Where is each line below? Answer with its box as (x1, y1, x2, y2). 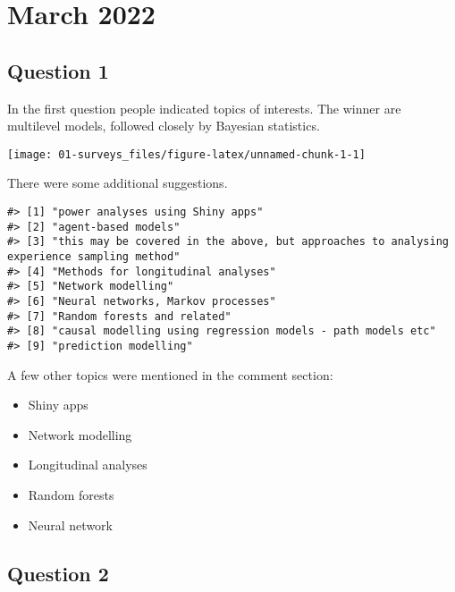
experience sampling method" (7, 249, 181, 263)
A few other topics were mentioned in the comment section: (7, 365, 333, 384)
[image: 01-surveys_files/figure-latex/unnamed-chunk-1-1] (7, 148, 366, 161)
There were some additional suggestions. (7, 173, 228, 192)
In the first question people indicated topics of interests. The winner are (7, 98, 401, 117)
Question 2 (7, 559, 109, 587)
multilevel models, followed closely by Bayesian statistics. (7, 116, 320, 135)
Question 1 (7, 56, 109, 84)
